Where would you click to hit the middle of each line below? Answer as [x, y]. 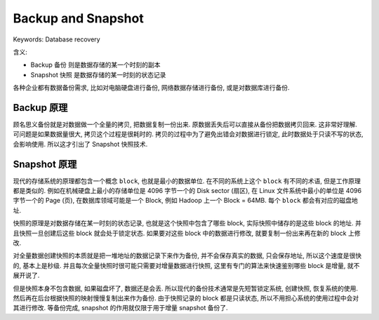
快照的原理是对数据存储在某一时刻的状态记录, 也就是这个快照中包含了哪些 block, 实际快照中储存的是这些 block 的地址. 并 [187, 223]
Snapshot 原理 [45, 164]
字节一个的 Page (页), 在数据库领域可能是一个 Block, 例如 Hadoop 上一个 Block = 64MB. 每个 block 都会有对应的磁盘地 [185, 201]
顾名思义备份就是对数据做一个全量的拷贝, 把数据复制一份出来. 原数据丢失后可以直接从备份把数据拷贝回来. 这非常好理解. [185, 125]
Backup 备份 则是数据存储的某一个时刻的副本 [95, 65]
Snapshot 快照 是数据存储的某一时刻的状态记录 [98, 74]
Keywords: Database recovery [57, 39]
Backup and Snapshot [78, 18]
